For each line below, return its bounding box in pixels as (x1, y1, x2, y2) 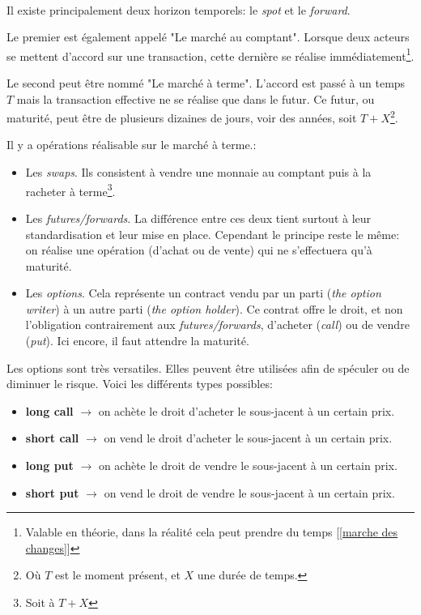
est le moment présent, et (54, 566, 181, 583)
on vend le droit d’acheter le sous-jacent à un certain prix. (104, 429, 393, 446)
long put (25, 457, 74, 474)
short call (25, 429, 79, 446)
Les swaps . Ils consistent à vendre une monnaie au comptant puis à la (25, 164, 372, 181)
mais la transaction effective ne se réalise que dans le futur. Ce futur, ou (16, 90, 375, 107)
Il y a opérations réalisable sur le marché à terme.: (6, 136, 257, 153)
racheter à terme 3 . (25, 180, 116, 199)
